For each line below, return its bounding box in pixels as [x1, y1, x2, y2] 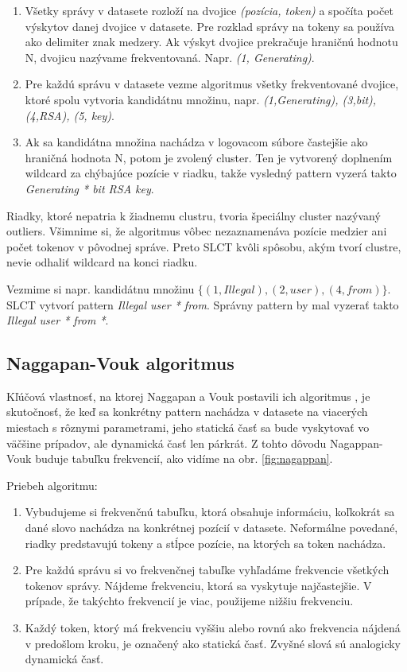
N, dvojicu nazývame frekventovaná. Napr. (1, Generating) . [25, 49, 315, 65]
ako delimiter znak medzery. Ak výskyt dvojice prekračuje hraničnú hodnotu [25, 33, 398, 50]
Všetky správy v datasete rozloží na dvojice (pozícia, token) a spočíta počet [25, 2, 393, 18]
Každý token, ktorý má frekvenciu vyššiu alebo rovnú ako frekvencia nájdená [25, 620, 401, 636]
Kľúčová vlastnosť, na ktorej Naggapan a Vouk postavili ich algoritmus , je [6, 387, 370, 404]
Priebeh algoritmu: [6, 476, 98, 493]
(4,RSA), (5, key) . [25, 107, 114, 123]
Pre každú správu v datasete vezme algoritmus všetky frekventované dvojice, [25, 76, 399, 92]
